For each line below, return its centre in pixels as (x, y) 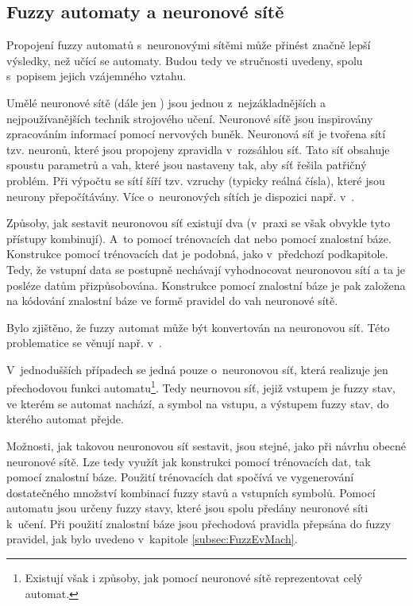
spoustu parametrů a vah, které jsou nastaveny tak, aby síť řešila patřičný (187, 165)
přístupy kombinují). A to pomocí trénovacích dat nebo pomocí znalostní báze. (199, 238)
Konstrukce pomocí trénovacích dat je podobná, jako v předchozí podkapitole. (197, 254)
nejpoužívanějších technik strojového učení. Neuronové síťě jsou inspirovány (190, 118)
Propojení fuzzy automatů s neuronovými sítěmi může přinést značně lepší (189, 45)
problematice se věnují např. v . (84, 343)
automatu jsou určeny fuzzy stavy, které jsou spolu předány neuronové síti (187, 508)
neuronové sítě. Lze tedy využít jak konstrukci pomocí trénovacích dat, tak (189, 461)
